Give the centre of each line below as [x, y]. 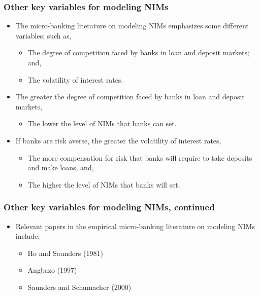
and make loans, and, [61, 168]
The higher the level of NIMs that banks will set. [104, 184]
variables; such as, [43, 35]
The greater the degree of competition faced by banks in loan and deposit [130, 97]
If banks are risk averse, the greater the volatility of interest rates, [118, 140]
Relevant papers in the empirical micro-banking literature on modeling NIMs [135, 226]
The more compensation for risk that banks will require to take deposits [140, 157]
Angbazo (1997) [52, 270]
